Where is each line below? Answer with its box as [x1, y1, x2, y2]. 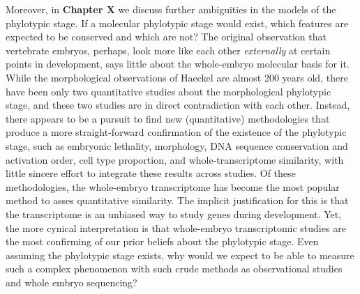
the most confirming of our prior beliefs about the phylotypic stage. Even [6, 234, 319, 249]
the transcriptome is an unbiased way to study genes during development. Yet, [6, 206, 342, 221]
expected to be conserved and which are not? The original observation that [6, 29, 327, 44]
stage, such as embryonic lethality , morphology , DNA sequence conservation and [6, 138, 348, 153]
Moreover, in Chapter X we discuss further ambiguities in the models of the [6, 2, 336, 16]
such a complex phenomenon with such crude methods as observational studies [6, 261, 343, 276]
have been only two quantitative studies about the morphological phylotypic [6, 84, 331, 98]
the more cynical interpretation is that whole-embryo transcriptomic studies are [6, 220, 346, 235]
